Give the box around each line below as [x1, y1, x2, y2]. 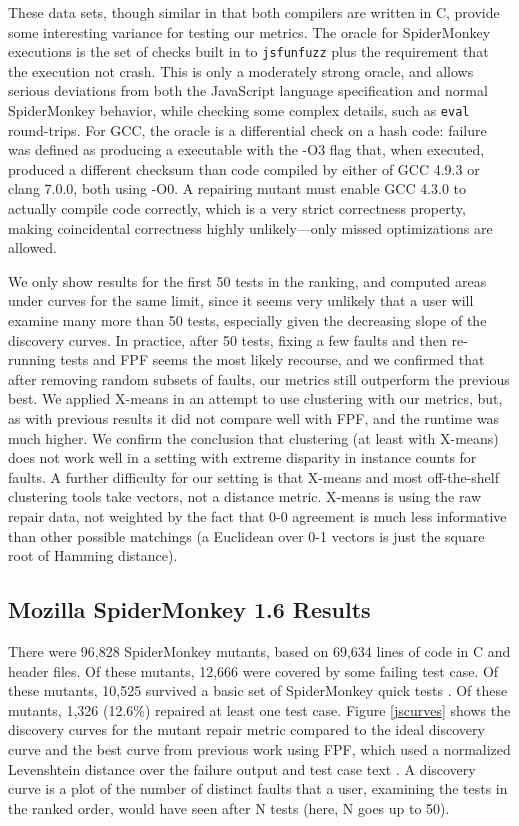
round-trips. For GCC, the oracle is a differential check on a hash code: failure [8, 119, 487, 140]
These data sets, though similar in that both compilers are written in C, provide [8, 2, 500, 22]
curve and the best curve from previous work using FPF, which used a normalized [8, 738, 511, 759]
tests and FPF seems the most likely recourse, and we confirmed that [60, 349, 485, 370]
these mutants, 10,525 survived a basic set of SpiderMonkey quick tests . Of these [8, 680, 508, 701]
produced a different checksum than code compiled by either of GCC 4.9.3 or [8, 158, 480, 179]
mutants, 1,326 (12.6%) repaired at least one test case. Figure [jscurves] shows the [8, 699, 511, 720]
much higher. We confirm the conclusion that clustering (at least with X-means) [8, 427, 499, 448]
